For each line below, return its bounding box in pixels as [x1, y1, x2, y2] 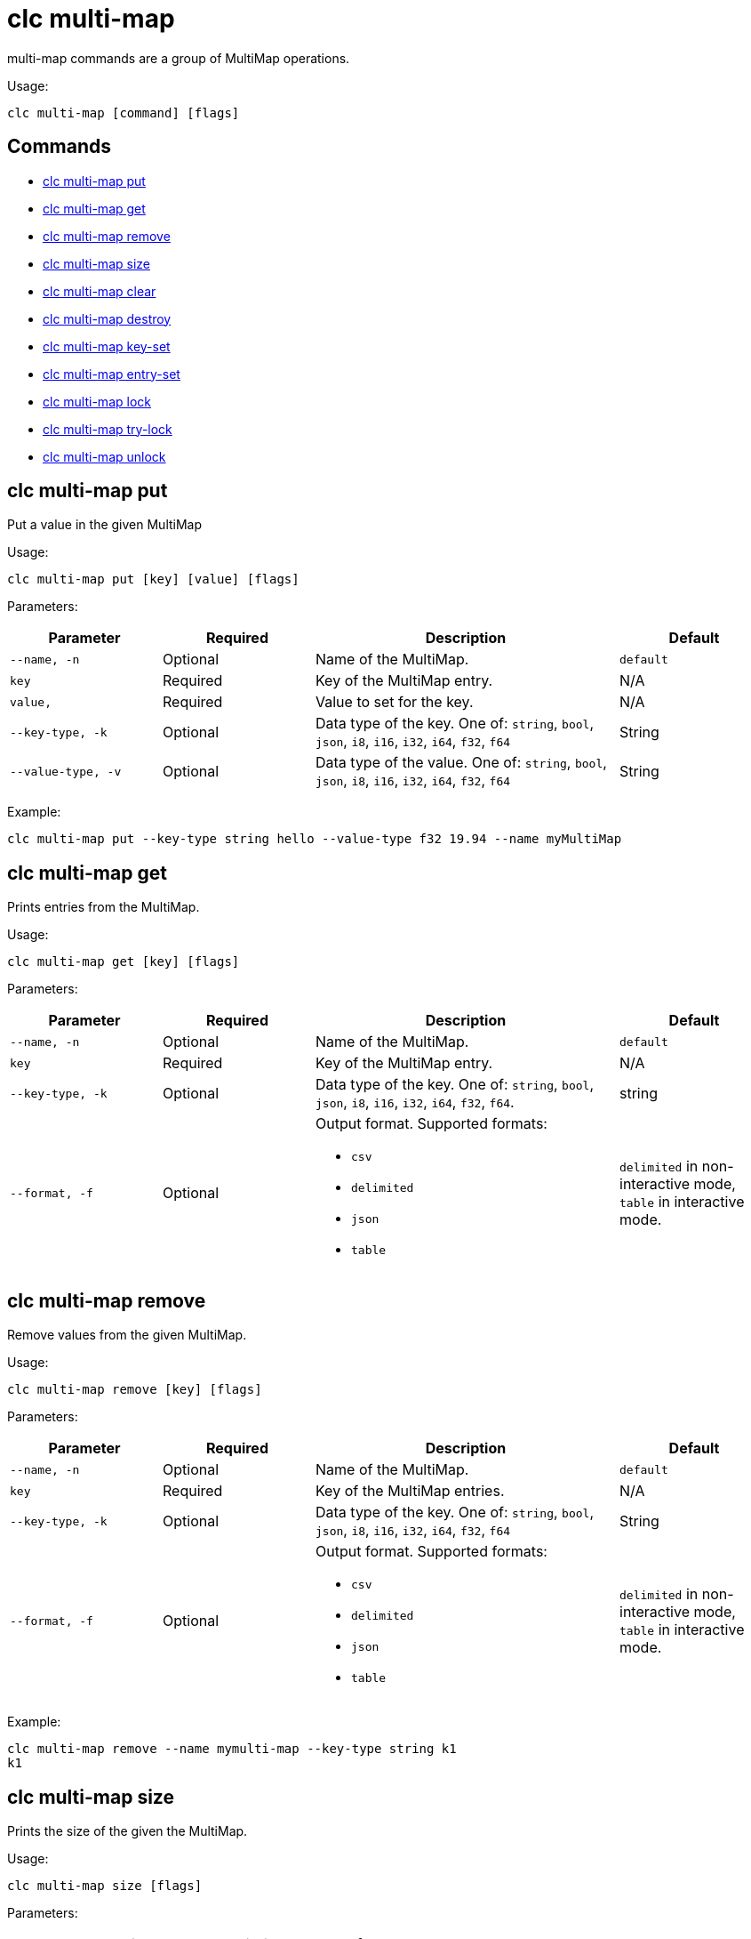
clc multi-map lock [43, 393, 151, 409]
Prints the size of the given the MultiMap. [7, 1822, 248, 1838]
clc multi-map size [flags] [7, 1878, 203, 1893]
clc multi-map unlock [43, 448, 166, 464]
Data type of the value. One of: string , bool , [316, 753, 607, 772]
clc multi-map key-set [43, 338, 171, 354]
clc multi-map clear [43, 283, 156, 299]
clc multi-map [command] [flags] [7, 105, 240, 120]
